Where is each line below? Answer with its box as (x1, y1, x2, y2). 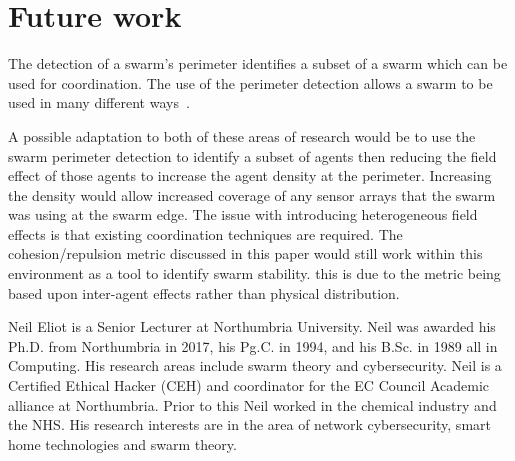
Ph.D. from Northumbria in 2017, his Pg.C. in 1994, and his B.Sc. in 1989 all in (8, 335, 498, 356)
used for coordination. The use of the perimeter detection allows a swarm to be (8, 72, 493, 93)
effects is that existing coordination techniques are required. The (8, 223, 403, 244)
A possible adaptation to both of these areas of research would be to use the (8, 125, 476, 146)
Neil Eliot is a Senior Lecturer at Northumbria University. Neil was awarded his (8, 316, 496, 337)
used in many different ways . (8, 92, 190, 113)
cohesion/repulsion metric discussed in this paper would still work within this (8, 243, 483, 264)
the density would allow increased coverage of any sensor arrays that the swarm (8, 184, 496, 205)
